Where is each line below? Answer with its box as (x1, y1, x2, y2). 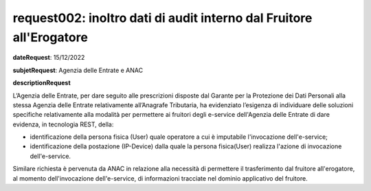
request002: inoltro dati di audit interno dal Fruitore (12, 10, 313, 25)
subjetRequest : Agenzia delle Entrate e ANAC (12, 66, 144, 74)
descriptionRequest (12, 79, 71, 87)
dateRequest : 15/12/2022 (12, 54, 85, 62)
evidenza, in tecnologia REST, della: (12, 120, 114, 128)
